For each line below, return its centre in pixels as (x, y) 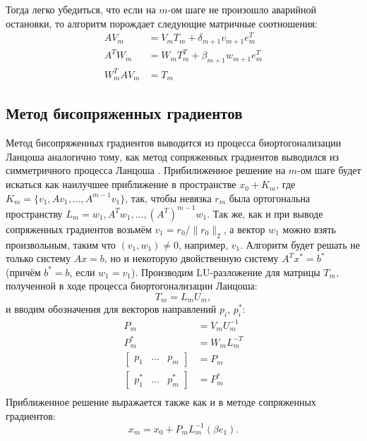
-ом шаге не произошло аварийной (242, 9)
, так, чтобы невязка (168, 198)
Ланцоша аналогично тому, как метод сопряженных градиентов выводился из (172, 156)
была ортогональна (270, 198)
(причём (23, 272)
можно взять (309, 229)
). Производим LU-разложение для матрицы (225, 272)
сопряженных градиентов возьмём (79, 229)
